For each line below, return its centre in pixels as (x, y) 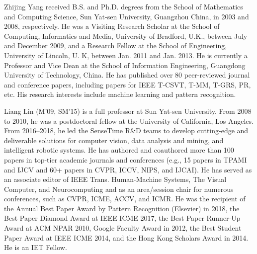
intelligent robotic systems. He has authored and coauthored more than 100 (119, 150)
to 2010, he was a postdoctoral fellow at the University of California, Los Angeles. (129, 121)
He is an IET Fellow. (36, 247)
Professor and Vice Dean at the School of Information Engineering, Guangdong (125, 65)
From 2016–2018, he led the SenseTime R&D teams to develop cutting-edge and (126, 130)
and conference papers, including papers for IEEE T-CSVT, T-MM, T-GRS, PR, (128, 84)
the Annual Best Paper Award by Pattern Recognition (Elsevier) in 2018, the (122, 208)
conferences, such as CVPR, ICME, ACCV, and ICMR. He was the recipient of (125, 199)
